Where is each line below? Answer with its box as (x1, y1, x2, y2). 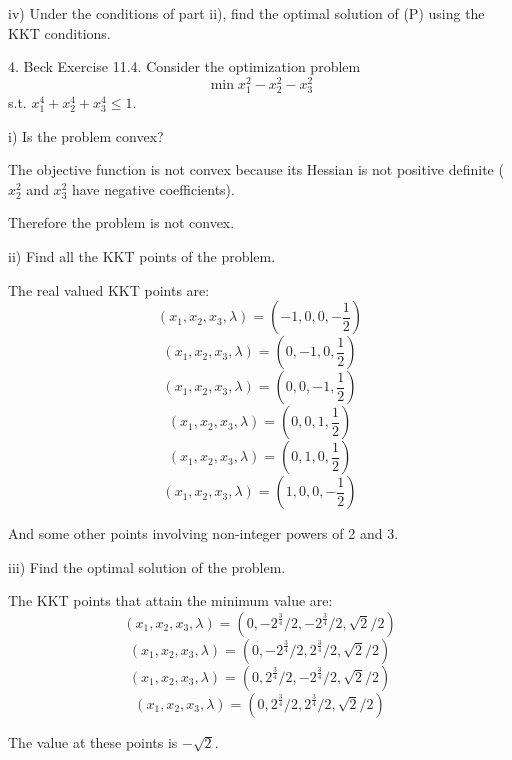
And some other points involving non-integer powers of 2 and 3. (8, 523, 399, 544)
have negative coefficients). (71, 178, 235, 199)
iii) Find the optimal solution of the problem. (8, 556, 286, 577)
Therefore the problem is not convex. (8, 212, 235, 233)
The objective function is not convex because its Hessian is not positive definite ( (8, 159, 504, 180)
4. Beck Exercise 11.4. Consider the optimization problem (8, 56, 361, 77)
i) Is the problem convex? (8, 125, 164, 146)
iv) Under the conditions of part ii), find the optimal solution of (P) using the (8, 3, 485, 23)
